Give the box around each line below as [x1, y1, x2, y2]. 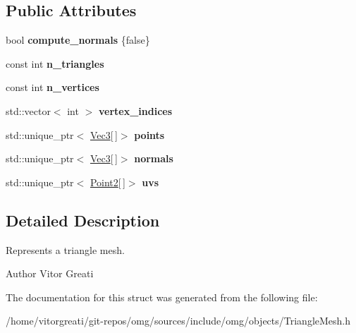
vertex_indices [98, 103, 173, 118]
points [134, 127, 165, 142]
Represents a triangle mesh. [6, 242, 125, 257]
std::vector [6, 103, 51, 118]
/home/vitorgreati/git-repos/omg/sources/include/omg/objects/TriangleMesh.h [6, 313, 351, 328]
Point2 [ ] [90, 174, 125, 189]
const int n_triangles [6, 56, 104, 71]
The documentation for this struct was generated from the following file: [6, 289, 318, 304]
